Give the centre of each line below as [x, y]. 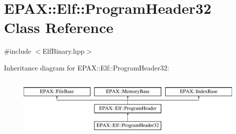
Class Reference [59, 27]
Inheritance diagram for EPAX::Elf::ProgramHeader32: [87, 67]
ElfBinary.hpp [63, 51]
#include [18, 51]
